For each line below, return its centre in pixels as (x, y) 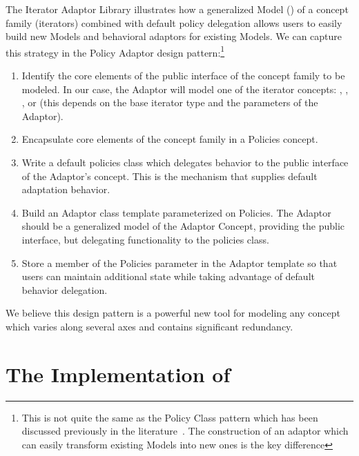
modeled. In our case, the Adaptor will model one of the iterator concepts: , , (185, 89)
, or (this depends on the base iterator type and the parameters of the (170, 102)
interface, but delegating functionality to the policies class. (145, 239)
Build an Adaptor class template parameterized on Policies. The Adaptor (176, 212)
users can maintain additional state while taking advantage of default (168, 276)
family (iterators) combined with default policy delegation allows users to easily (174, 22)
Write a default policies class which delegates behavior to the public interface (185, 162)
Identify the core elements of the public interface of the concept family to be (183, 76)
